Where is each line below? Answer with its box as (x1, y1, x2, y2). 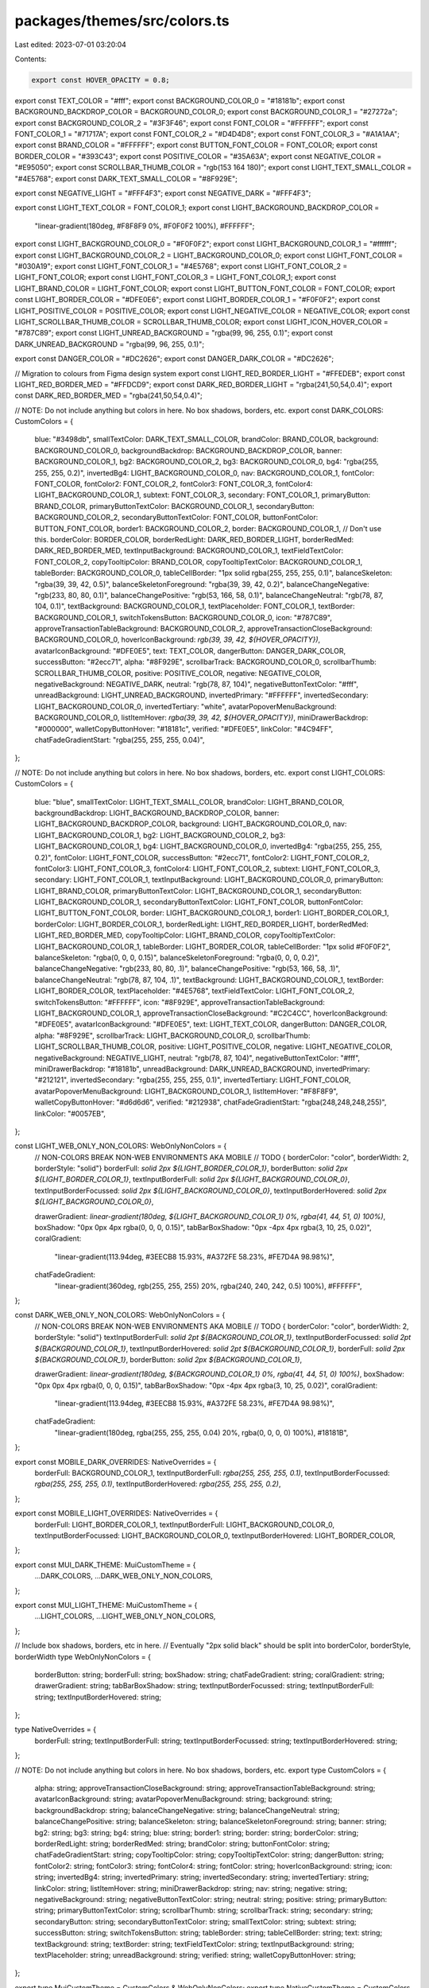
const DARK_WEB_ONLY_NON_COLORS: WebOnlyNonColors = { (14, 1310, 226, 1320)
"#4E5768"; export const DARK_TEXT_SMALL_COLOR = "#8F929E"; (14, 173, 238, 183)
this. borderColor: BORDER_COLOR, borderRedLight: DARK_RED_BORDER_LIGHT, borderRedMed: (34, 534, 354, 544)
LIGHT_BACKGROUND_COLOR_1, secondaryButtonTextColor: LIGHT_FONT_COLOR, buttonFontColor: (34, 897, 364, 907)
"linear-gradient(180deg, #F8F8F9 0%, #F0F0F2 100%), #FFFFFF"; (34, 221, 255, 231)
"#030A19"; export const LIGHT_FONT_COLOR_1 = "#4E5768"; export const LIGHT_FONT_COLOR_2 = (14, 261, 348, 270)
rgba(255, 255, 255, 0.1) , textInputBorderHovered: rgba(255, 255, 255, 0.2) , (34, 1479, 281, 1489)
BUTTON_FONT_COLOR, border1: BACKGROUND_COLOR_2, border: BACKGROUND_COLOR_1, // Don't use (34, 523, 381, 533)
